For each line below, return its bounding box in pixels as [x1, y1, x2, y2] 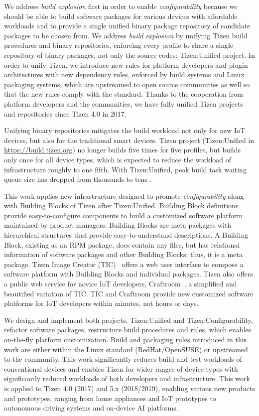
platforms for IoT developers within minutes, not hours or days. [4, 298, 199, 308]
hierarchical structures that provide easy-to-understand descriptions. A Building [4, 230, 249, 240]
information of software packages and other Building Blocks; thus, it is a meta [4, 249, 243, 260]
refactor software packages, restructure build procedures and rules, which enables [4, 324, 252, 335]
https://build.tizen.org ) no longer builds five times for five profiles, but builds [4, 144, 241, 155]
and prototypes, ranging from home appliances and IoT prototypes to [4, 393, 216, 403]
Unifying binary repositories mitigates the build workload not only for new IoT [4, 125, 246, 136]
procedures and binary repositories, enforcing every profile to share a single [4, 40, 234, 50]
